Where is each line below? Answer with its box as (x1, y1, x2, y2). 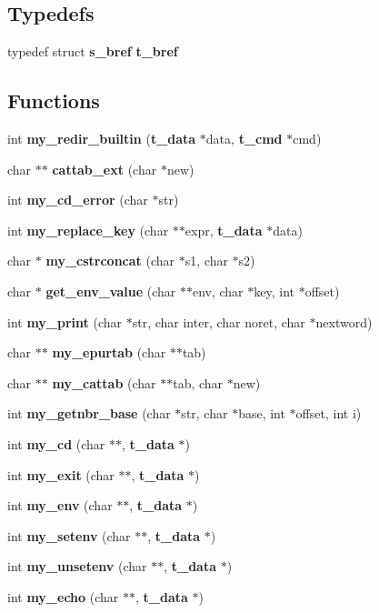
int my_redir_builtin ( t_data (7, 129, 196, 147)
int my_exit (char (7, 465, 115, 484)
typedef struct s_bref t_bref (7, 42, 178, 61)
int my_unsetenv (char (7, 557, 147, 576)
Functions (7, 86, 100, 115)
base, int (238, 404, 285, 423)
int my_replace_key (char (7, 220, 169, 239)
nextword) (315, 312, 373, 331)
